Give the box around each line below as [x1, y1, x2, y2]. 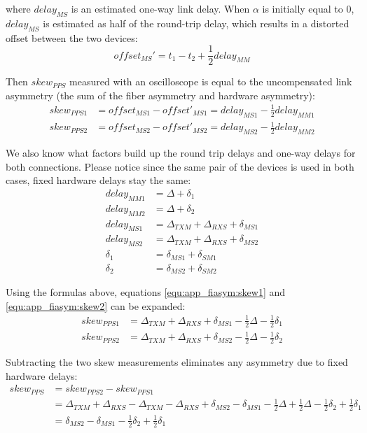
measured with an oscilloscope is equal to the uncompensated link [69, 74, 352, 89]
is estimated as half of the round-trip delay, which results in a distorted [43, 15, 349, 30]
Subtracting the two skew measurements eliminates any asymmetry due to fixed [6, 355, 348, 369]
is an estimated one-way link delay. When [71, 1, 250, 15]
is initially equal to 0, [262, 1, 354, 15]
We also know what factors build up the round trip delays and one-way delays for [6, 145, 356, 160]
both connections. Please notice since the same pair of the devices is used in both [6, 159, 354, 173]
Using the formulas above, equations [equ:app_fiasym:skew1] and [6, 285, 286, 299]
